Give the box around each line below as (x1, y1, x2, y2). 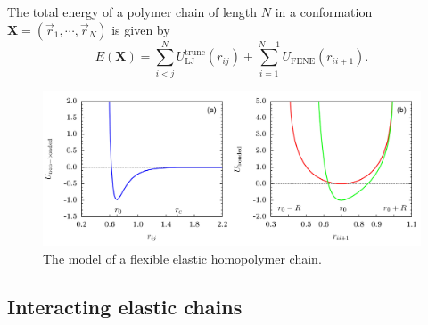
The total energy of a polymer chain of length (7, 3, 258, 20)
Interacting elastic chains (7, 292, 243, 320)
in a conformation (275, 3, 373, 20)
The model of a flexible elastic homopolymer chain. (43, 248, 322, 267)
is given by (111, 20, 170, 38)
